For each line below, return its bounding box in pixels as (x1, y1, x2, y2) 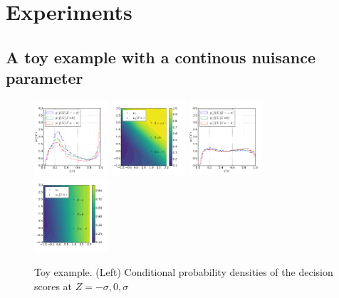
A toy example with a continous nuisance (6, 46, 316, 68)
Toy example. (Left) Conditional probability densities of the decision (34, 264, 333, 279)
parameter (6, 67, 83, 89)
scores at (34, 278, 73, 293)
